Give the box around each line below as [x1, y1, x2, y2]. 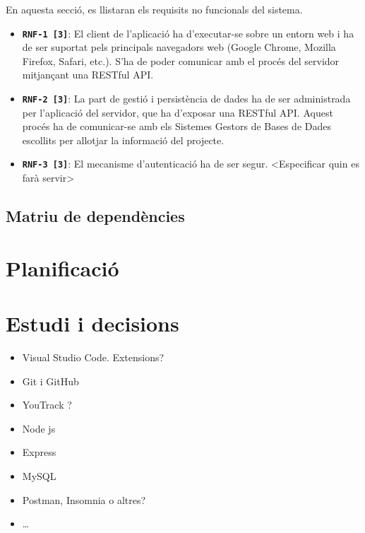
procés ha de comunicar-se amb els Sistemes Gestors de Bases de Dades [22, 119, 331, 134]
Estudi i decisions [6, 309, 179, 338]
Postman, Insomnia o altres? [22, 492, 146, 507]
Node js [22, 421, 56, 435]
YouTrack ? [22, 397, 72, 412]
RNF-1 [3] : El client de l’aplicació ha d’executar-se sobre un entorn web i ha [22, 25, 354, 40]
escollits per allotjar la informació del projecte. [22, 132, 225, 147]
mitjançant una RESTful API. [22, 67, 154, 82]
